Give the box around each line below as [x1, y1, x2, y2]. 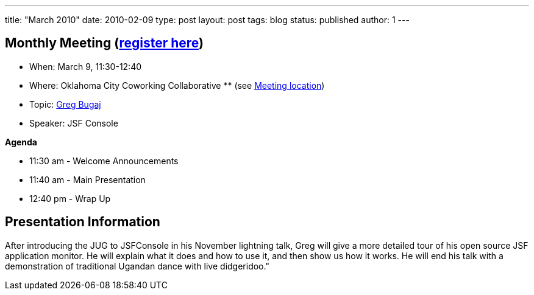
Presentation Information [5, 214, 160, 230]
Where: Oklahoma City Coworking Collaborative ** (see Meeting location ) [29, 80, 325, 91]
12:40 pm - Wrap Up [29, 193, 111, 204]
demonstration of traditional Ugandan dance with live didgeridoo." [5, 260, 269, 271]
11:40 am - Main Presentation [29, 174, 146, 185]
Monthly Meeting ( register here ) [5, 35, 204, 51]
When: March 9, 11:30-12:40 [29, 61, 142, 72]
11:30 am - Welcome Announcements [29, 155, 179, 166]
